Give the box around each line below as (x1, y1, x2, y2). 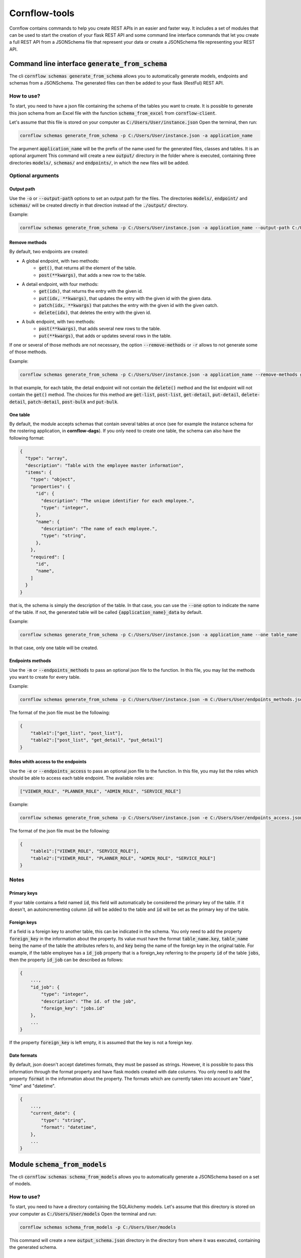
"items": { (25, 469, 52, 475)
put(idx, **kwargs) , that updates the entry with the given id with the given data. (39, 295, 212, 301)
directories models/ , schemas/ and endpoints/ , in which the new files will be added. (9, 160, 189, 166)
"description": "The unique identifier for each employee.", (41, 498, 195, 503)
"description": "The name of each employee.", (41, 526, 158, 532)
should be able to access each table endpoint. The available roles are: (9, 775, 154, 781)
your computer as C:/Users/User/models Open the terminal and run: (9, 1211, 157, 1217)
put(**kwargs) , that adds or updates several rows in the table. (39, 333, 172, 339)
